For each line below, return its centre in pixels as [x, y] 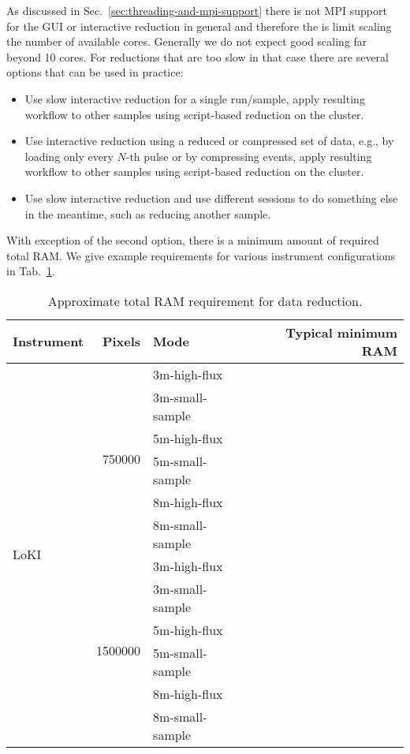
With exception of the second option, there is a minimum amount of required [193, 240]
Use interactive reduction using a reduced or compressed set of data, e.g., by [209, 141]
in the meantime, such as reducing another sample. [148, 213]
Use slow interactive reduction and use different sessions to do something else [211, 198]
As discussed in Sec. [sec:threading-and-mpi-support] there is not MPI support [197, 10]
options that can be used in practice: [95, 72]
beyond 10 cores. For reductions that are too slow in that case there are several [198, 56]
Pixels [121, 342]
